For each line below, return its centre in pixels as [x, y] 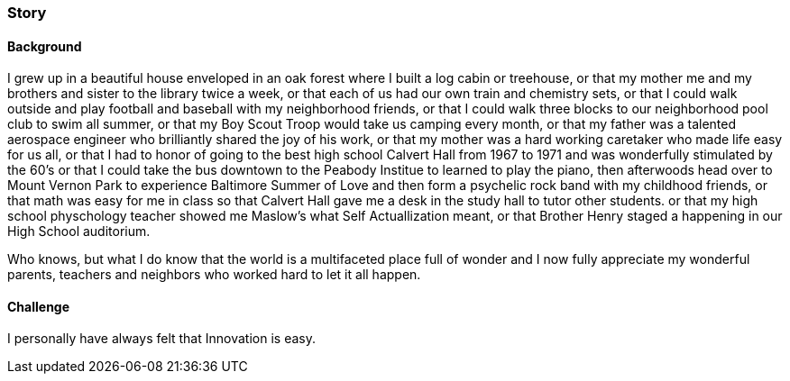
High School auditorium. [79, 231]
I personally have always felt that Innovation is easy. [161, 339]
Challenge [39, 306]
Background [45, 46]
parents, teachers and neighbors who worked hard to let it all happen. [214, 275]
